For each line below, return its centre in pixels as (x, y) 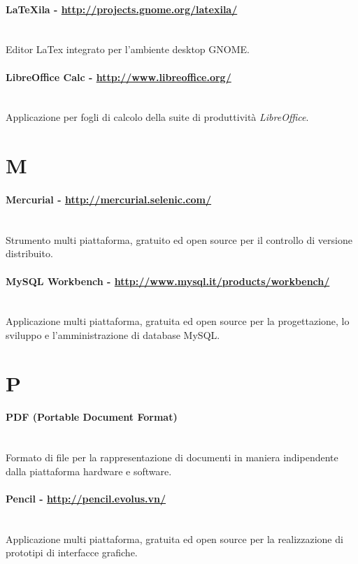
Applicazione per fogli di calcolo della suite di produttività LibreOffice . (157, 117)
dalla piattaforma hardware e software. (89, 471)
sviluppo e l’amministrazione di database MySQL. (113, 334)
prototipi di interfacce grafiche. (72, 552)
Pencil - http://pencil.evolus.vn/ (86, 499)
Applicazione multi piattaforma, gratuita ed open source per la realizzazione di (174, 538)
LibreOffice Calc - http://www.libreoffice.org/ (119, 77)
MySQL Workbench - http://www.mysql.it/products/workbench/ (168, 281)
